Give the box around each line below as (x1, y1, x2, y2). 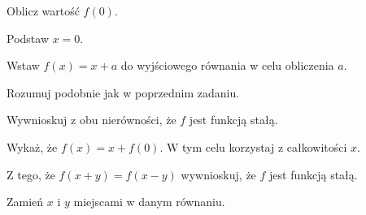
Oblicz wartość (7, 2, 80, 19)
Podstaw (7, 29, 49, 46)
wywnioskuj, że (181, 166, 256, 183)
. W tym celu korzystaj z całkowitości (159, 138, 347, 155)
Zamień (7, 193, 44, 210)
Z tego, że (7, 166, 55, 183)
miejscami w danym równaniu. (73, 193, 225, 210)
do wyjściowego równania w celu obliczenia (120, 57, 334, 74)
